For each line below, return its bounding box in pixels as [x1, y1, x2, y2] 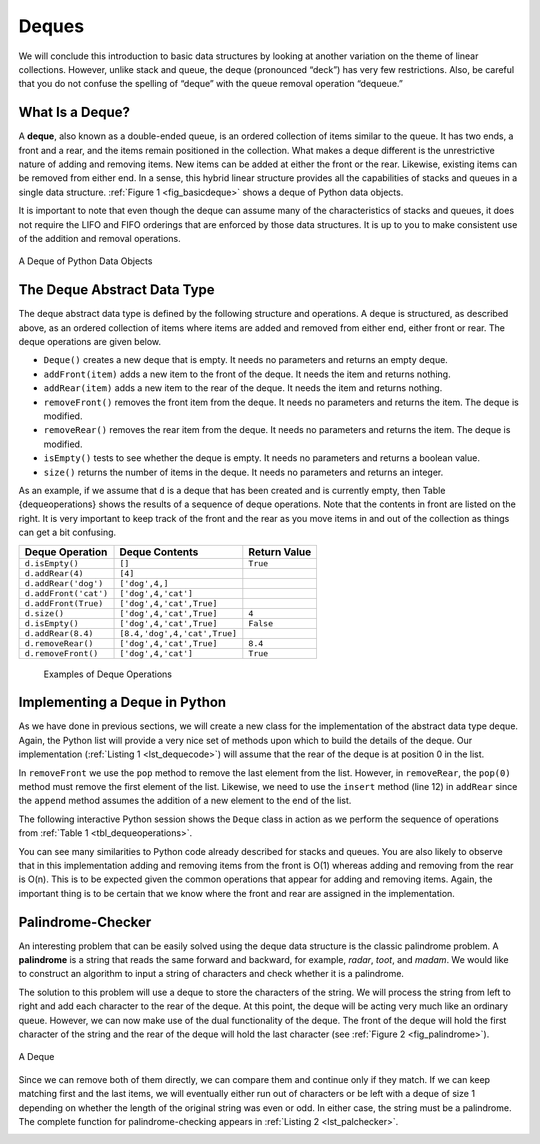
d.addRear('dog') [24, 578, 104, 589]
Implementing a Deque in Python [18, 694, 227, 711]
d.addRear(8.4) [24, 628, 94, 639]
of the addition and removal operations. [18, 232, 181, 244]
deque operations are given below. [18, 336, 162, 348]
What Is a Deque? [18, 104, 130, 121]
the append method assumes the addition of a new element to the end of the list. [18, 795, 352, 807]
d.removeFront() [24, 648, 99, 659]
